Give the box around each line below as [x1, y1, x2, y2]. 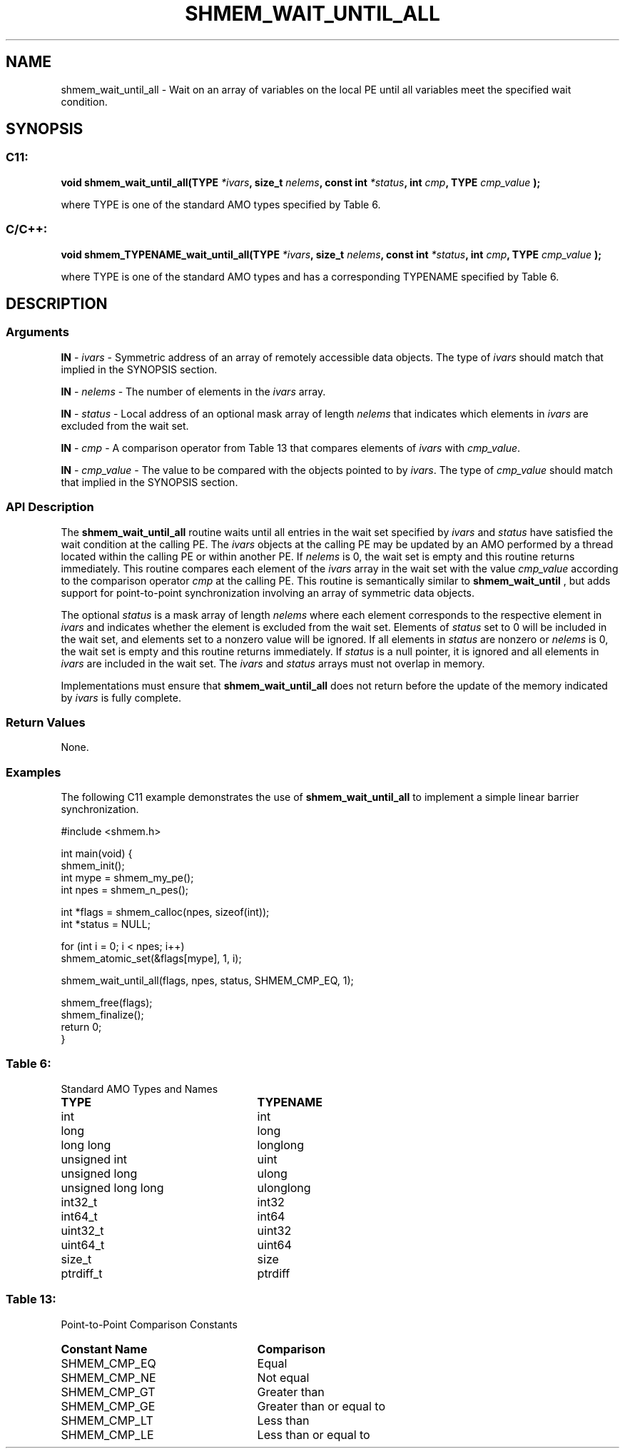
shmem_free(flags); [61, 996, 153, 1009]
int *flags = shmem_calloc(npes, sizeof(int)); [61, 906, 270, 919]
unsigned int [61, 1151, 128, 1166]
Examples [6, 764, 61, 779]
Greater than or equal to [257, 1398, 386, 1413]
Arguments [6, 325, 69, 340]
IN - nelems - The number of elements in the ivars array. [61, 385, 326, 398]
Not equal [257, 1370, 310, 1385]
